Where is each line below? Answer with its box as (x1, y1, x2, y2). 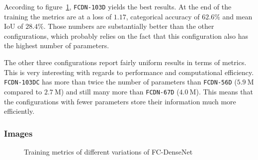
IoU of (4, 21, 23, 31)
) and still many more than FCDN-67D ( (61, 86, 179, 96)
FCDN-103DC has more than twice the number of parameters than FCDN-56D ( (4, 77, 237, 87)
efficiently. (4, 106, 35, 116)
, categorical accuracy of (126, 11, 200, 21)
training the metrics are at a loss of (4, 11, 112, 21)
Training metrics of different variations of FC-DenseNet (24, 146, 193, 157)
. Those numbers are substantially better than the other (43, 21, 214, 31)
